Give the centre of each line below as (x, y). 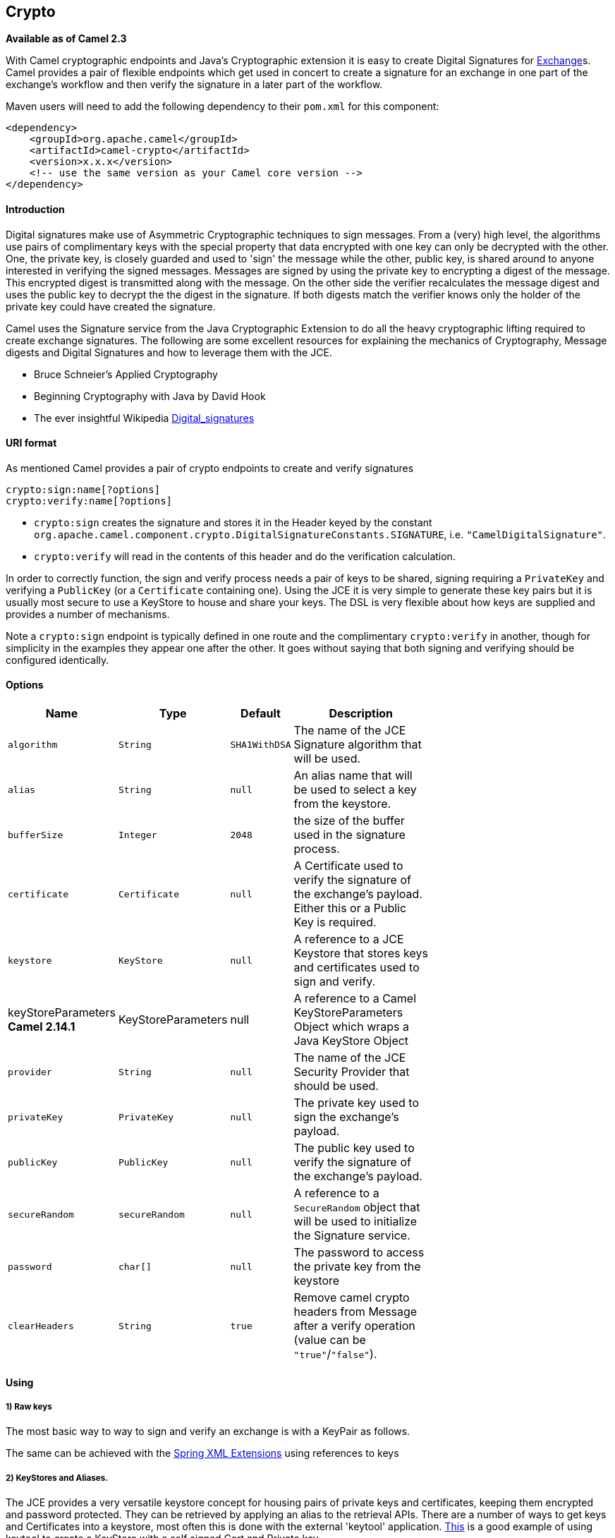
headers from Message (355, 1312)
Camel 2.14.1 (42, 1027)
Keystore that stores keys (361, 953)
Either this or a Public (350, 908)
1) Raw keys (29, 1407)
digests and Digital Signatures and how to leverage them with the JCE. (169, 352)
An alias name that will (353, 776)
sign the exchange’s (346, 1117)
